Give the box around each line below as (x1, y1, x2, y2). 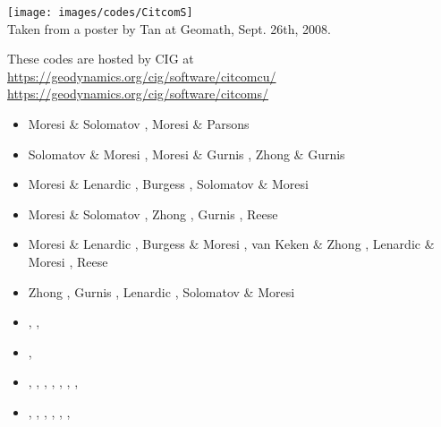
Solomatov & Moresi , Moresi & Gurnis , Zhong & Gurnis (28, 144, 345, 163)
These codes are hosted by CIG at (7, 49, 194, 68)
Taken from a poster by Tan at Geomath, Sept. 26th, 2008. (7, 19, 331, 38)
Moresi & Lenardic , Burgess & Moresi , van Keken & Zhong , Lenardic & (28, 235, 435, 253)
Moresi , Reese (28, 252, 108, 270)
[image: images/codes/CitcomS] (7, 6, 193, 19)
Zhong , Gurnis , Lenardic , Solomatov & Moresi (28, 282, 295, 301)
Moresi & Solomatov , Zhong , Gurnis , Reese (28, 204, 278, 223)
